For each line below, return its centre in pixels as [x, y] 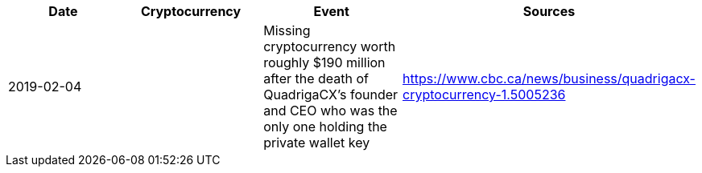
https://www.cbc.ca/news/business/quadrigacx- [549, 78]
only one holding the [325, 127]
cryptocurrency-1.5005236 [484, 95]
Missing [287, 30]
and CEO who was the [330, 111]
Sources [549, 11]
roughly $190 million [324, 62]
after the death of [316, 78]
